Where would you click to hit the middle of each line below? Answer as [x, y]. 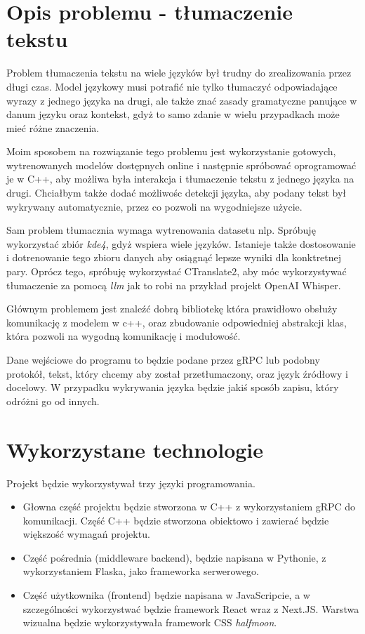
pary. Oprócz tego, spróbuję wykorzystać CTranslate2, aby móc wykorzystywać [177, 271]
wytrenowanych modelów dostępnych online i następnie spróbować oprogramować [181, 165]
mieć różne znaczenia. [53, 127]
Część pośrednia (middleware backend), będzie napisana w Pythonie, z [174, 557]
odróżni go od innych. [53, 401]
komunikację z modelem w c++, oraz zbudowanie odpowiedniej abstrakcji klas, [177, 322]
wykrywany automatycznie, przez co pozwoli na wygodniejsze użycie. [154, 206]
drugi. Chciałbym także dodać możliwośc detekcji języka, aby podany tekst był [177, 193]
